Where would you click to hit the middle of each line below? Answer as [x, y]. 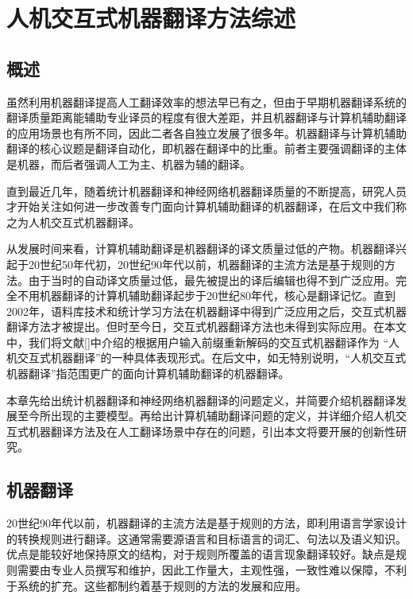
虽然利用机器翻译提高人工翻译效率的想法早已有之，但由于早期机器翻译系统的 [206, 101]
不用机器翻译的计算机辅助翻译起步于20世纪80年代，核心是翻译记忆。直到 [206, 296]
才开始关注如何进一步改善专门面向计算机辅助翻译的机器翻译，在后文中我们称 [206, 206]
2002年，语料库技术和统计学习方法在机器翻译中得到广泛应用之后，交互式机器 [206, 311]
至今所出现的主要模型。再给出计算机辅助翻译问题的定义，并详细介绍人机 [206, 416]
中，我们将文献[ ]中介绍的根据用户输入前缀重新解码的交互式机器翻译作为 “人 [203, 342]
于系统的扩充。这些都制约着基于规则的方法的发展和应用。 [156, 585]
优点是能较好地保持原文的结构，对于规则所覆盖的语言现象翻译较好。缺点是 [201, 554]
